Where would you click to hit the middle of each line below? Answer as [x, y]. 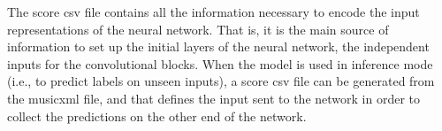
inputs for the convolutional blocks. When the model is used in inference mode [220, 63]
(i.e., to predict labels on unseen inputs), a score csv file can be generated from [221, 81]
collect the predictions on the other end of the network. [157, 116]
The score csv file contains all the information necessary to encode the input [213, 12]
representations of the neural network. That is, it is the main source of [198, 29]
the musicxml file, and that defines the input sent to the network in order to [214, 98]
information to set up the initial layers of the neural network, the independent [218, 46]
